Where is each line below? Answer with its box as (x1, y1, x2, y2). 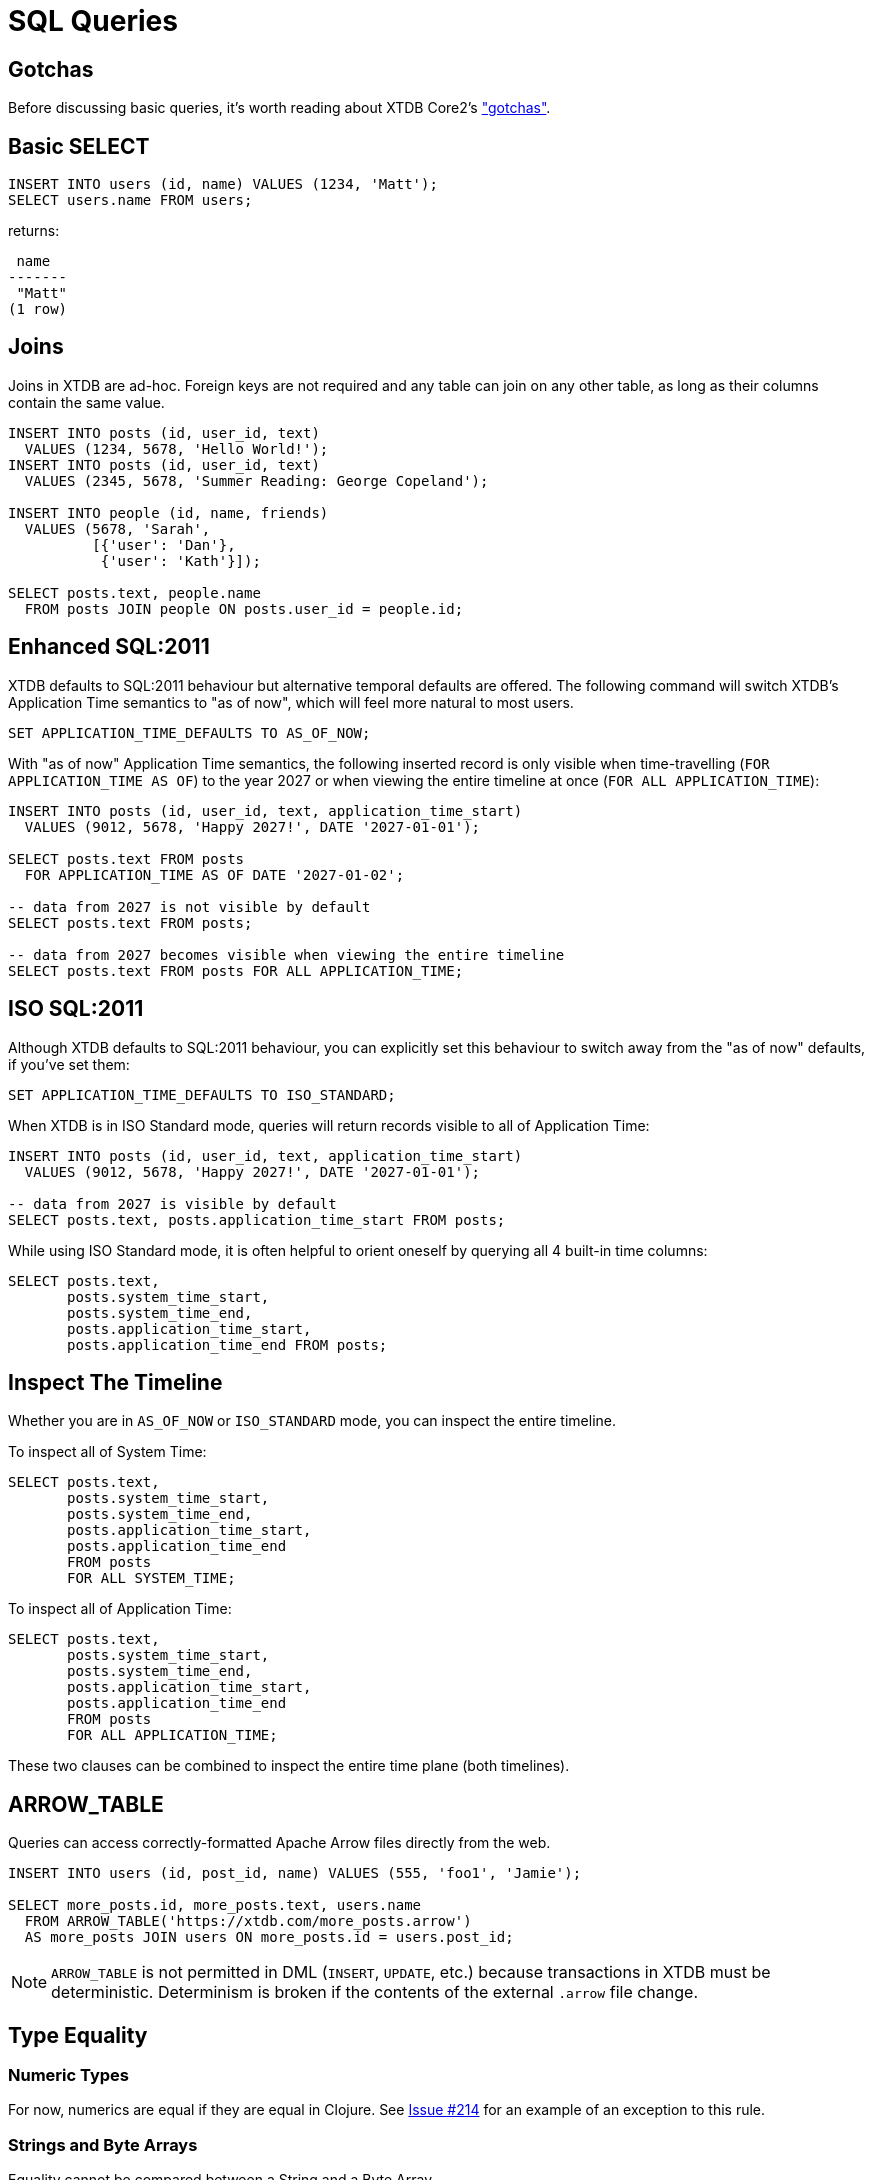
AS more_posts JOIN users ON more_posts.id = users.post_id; (24, 1929, 514, 1946)
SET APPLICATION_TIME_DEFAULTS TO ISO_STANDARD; (8, 1086, 396, 1103)
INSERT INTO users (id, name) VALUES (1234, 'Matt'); (8, 176, 438, 193)
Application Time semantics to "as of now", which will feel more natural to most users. (8, 693, 574, 711)
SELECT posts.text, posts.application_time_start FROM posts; (8, 1211, 506, 1228)
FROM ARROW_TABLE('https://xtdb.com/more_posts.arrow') (24, 1913, 472, 1930)
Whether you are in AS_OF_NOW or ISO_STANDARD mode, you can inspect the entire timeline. (8, 1412, 617, 1430)
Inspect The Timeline (8, 1369, 223, 1395)
